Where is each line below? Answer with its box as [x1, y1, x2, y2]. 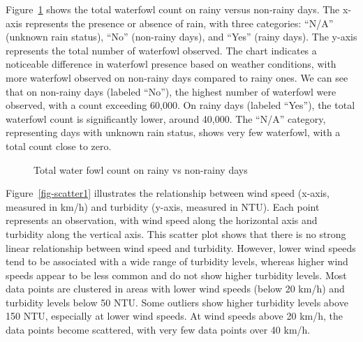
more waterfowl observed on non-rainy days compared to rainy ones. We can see [6, 70, 348, 84]
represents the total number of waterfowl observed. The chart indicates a [6, 43, 317, 57]
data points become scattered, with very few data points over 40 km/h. [6, 322, 311, 337]
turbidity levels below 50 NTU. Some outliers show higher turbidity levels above [6, 295, 348, 309]
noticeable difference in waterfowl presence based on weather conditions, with [6, 57, 336, 71]
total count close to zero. [6, 138, 112, 153]
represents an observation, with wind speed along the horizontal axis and [6, 213, 318, 228]
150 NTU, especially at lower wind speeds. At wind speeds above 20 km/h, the [6, 308, 343, 323]
